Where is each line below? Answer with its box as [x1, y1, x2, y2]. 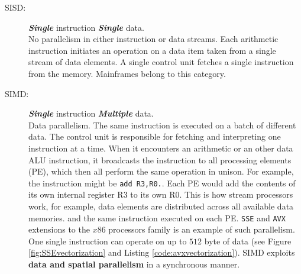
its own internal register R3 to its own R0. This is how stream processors [28, 188, 293, 201]
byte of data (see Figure [204, 234, 292, 247]
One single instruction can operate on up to [28, 234, 187, 247]
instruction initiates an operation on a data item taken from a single [28, 44, 276, 56]
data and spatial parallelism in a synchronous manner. [28, 258, 240, 270]
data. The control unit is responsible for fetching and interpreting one [28, 130, 281, 143]
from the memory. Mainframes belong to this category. [28, 67, 226, 79]
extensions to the [28, 223, 90, 236]
